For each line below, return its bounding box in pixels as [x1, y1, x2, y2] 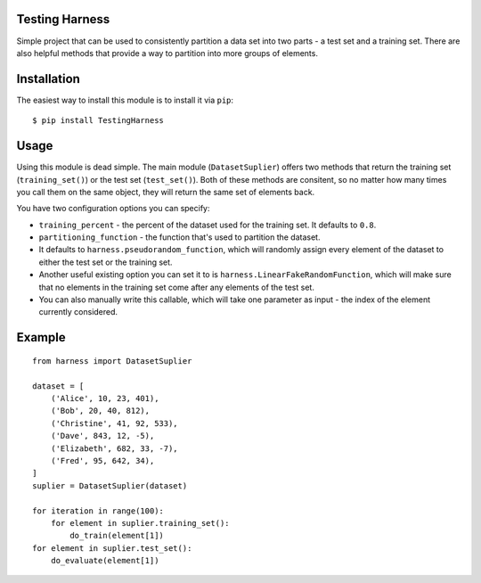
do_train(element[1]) [69, 530, 165, 541]
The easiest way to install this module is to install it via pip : [16, 94, 234, 105]
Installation [16, 71, 80, 86]
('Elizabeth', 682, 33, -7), [50, 443, 178, 454]
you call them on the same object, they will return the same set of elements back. [16, 186, 315, 197]
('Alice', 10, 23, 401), [50, 393, 159, 403]
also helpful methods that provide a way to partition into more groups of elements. [16, 47, 318, 58]
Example [16, 330, 66, 345]
